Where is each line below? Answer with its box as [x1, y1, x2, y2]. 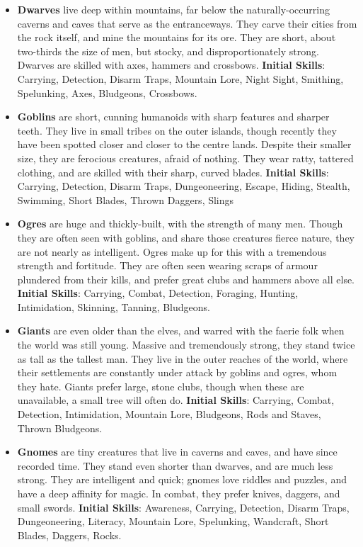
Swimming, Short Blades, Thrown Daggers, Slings [17, 192, 234, 207]
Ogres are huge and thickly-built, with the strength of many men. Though [17, 216, 343, 231]
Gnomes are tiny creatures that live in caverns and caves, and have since [17, 444, 338, 459]
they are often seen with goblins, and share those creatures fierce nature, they [17, 230, 355, 244]
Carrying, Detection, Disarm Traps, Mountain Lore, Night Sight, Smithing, [17, 71, 344, 86]
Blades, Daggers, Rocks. [17, 527, 122, 542]
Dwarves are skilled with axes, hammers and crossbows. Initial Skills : [17, 57, 325, 72]
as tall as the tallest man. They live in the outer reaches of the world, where [17, 351, 348, 366]
